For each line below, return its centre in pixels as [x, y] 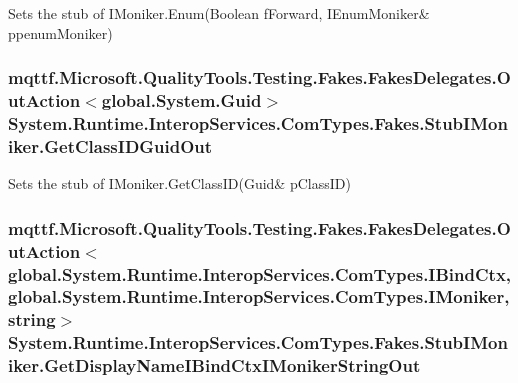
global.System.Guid [181, 100]
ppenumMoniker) [60, 32]
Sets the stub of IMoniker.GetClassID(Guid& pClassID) [179, 183]
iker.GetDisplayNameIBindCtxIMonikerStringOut [214, 365]
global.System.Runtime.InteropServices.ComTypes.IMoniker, [259, 296]
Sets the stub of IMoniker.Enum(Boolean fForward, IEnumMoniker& [219, 13]
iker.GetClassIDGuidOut [110, 145]
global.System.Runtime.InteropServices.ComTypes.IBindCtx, [260, 273]
